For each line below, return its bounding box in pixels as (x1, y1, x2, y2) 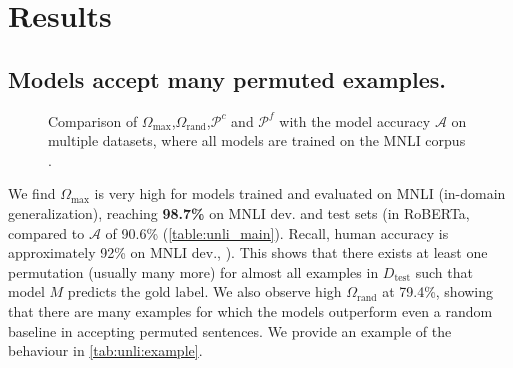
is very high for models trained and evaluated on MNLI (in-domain (94, 183, 506, 204)
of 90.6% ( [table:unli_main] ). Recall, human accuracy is (105, 222, 449, 243)
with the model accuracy (279, 110, 431, 131)
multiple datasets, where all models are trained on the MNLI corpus (48, 130, 466, 151)
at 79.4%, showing (382, 281, 494, 302)
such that (415, 261, 473, 282)
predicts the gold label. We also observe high (67, 281, 342, 302)
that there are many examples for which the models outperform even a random (8, 300, 493, 321)
